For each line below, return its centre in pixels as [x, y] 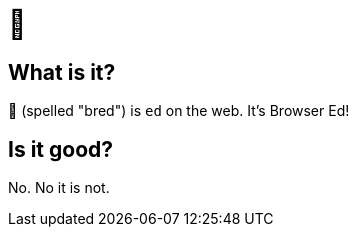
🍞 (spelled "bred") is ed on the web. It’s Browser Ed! [179, 111]
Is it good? [60, 149]
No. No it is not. [59, 188]
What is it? [62, 72]
